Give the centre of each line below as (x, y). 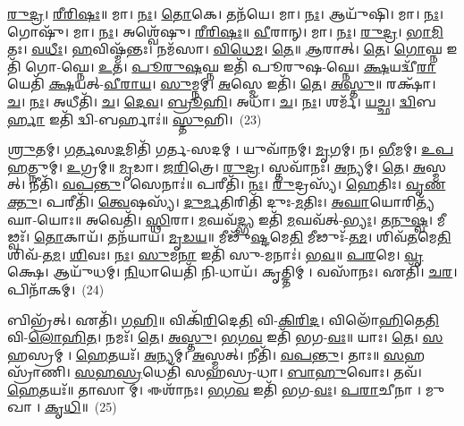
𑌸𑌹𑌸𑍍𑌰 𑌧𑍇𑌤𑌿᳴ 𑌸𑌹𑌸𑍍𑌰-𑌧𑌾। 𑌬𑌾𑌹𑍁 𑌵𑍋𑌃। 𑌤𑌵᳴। (248, 372)
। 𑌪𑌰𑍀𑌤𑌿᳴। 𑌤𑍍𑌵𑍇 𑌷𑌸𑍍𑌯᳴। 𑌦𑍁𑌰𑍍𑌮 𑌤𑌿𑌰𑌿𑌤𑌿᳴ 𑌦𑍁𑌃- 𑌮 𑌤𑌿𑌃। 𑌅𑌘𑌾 (203, 201)
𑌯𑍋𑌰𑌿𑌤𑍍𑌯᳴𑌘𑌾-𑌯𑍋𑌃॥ (402, 201)
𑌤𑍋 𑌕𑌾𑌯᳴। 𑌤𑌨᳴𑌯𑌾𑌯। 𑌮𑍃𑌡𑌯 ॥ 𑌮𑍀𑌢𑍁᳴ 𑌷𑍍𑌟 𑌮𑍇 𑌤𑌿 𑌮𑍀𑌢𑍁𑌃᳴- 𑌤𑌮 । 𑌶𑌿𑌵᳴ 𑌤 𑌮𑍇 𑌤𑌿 (242, 237)
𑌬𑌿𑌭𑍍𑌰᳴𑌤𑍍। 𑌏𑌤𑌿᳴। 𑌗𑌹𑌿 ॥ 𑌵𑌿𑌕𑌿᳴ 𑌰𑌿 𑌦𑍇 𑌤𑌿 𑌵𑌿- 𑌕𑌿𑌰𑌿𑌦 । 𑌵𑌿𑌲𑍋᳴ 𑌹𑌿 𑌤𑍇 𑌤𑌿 (224, 319)
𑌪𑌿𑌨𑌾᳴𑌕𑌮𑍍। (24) (56, 289)
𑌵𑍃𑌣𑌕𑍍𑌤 (426, 184)
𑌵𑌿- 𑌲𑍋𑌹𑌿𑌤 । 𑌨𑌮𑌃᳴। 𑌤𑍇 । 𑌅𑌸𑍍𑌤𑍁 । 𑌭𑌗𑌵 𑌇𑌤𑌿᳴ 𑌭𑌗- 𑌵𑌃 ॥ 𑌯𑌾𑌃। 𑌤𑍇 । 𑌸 (225, 337)
